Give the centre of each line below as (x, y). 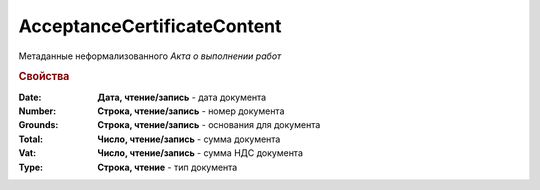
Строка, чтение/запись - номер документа (191, 111)
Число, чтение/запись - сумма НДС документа (200, 153)
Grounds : (38, 125)
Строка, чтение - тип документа (167, 167)
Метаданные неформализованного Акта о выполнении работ (150, 56)
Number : (37, 111)
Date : (30, 97)
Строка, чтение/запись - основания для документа (209, 125)
